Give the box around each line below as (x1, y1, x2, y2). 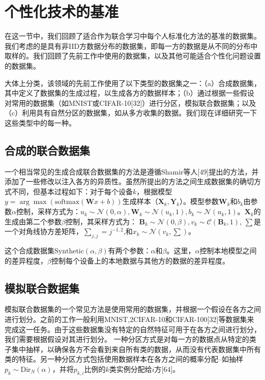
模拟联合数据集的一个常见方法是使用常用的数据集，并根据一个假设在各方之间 (5, 304, 261, 314)
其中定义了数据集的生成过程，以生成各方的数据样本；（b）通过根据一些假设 (5, 87, 254, 98)
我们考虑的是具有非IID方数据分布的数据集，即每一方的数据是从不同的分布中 (5, 40, 258, 51)
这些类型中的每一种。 (5, 117, 76, 128)
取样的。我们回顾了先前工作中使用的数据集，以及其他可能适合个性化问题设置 (5, 50, 261, 61)
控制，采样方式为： (16, 206, 80, 217)
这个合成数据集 (5, 245, 54, 256)
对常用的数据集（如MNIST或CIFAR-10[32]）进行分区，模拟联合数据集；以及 (5, 97, 256, 108)
